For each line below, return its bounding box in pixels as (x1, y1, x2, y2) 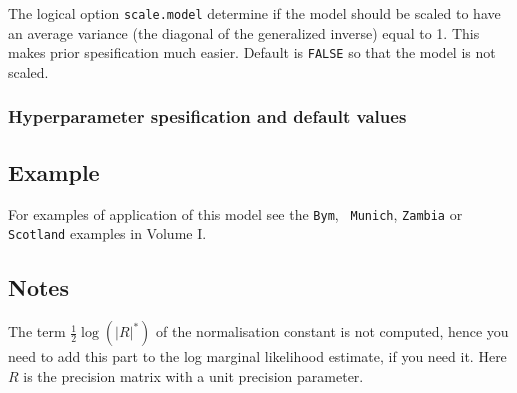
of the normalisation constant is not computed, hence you (156, 321, 509, 342)
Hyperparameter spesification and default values (8, 104, 407, 129)
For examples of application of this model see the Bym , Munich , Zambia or (8, 203, 463, 224)
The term (8, 321, 66, 342)
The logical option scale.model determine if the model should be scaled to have (8, 3, 501, 23)
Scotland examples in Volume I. (8, 223, 207, 244)
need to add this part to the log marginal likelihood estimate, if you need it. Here (8, 346, 507, 367)
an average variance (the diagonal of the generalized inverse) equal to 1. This (8, 22, 480, 43)
